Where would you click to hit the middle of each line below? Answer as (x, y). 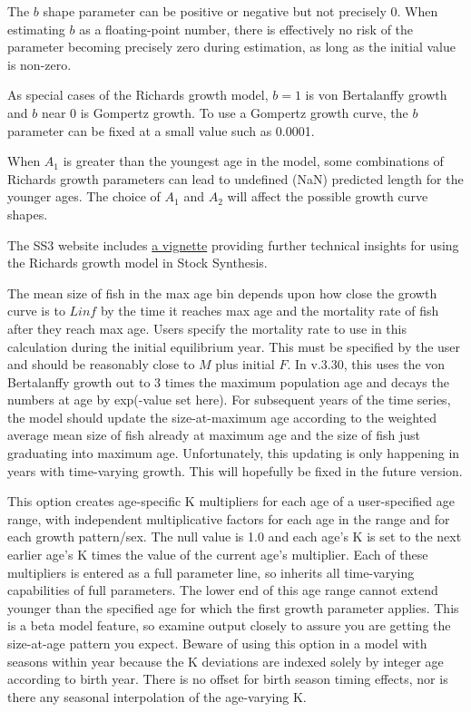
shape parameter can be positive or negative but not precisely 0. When (240, 11)
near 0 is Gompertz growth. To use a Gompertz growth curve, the (225, 112)
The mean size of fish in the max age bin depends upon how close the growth (222, 293)
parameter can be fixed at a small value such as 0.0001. (161, 130)
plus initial (245, 364)
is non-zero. (39, 64)
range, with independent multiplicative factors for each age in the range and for (229, 518)
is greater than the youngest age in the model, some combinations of (253, 161)
